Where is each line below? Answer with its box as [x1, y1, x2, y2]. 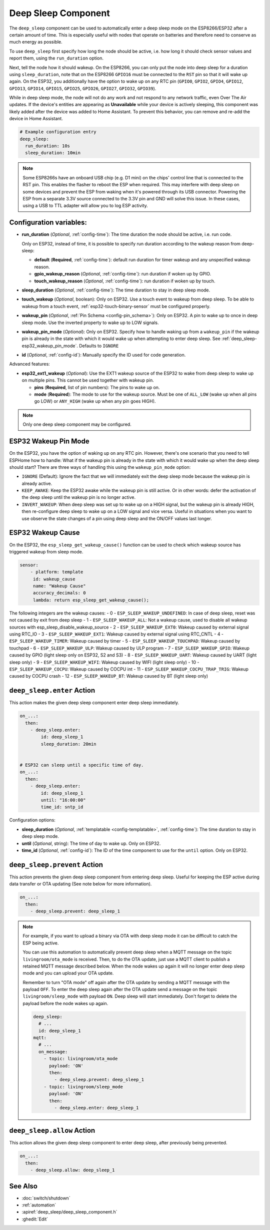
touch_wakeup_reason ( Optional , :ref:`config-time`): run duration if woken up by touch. [34, 278, 215, 284]
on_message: [38, 1049, 68, 1054]
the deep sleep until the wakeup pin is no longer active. [21, 494, 136, 500]
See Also [9, 1182, 37, 1190]
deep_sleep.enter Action [9, 686, 95, 695]
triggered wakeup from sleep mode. [9, 548, 83, 554]
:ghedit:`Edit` [21, 1216, 48, 1222]
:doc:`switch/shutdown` [21, 1195, 70, 1201]
